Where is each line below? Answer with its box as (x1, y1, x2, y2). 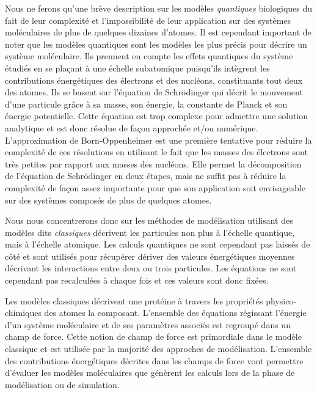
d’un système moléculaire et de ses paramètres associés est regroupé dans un (5, 318, 291, 331)
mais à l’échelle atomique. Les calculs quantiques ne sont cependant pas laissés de (5, 238, 310, 251)
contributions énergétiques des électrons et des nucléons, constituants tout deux (5, 73, 303, 86)
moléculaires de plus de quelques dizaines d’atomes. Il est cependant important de (5, 26, 312, 39)
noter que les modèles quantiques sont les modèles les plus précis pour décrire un (5, 37, 307, 50)
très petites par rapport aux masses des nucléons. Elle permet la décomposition (5, 157, 302, 170)
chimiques (5, 306, 42, 319)
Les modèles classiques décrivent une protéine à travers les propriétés (5, 294, 263, 307)
